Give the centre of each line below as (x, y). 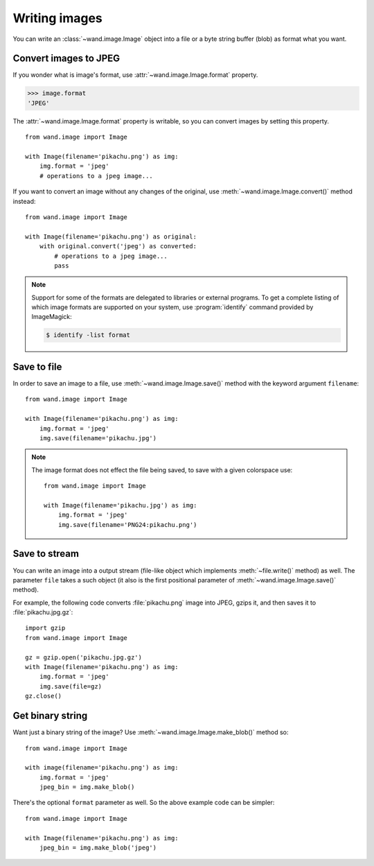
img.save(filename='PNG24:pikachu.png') (127, 525)
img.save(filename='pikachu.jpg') (98, 438)
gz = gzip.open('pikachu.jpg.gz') (83, 657)
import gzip (45, 628)
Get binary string (50, 716)
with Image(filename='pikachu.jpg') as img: (121, 505)
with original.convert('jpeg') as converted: (118, 246)
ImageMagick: (52, 317)
